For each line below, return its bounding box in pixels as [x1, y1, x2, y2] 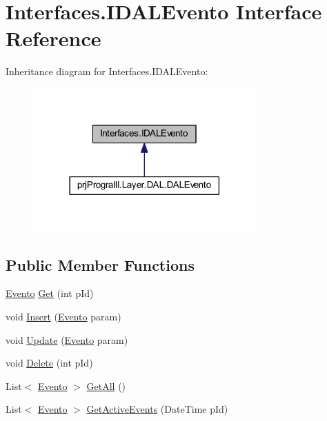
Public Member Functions [6, 254, 195, 275]
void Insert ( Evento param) [6, 309, 121, 323]
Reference [6, 24, 101, 52]
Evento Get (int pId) [6, 286, 94, 300]
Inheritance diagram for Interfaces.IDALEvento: [6, 64, 208, 79]
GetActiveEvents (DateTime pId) [86, 402, 228, 416]
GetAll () [86, 378, 126, 393]
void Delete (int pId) [6, 356, 93, 370]
